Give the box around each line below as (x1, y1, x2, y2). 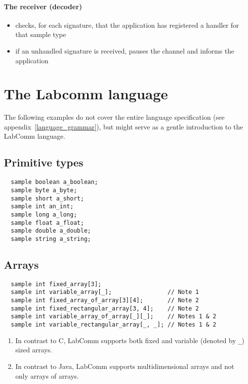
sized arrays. (15, 345, 53, 355)
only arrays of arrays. (15, 370, 79, 381)
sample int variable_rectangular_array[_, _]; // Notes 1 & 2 (11, 321, 216, 329)
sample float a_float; (11, 219, 84, 226)
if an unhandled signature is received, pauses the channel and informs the (15, 45, 234, 55)
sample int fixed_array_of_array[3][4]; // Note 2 (11, 297, 199, 304)
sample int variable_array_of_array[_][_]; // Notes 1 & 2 (11, 313, 216, 320)
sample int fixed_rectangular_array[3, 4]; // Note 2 (11, 305, 199, 312)
